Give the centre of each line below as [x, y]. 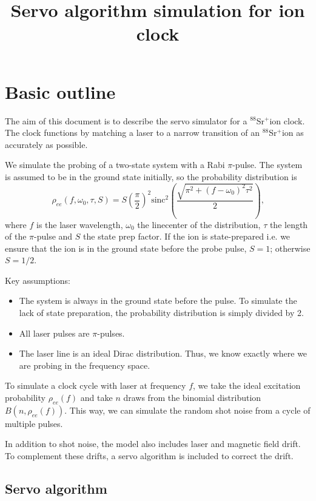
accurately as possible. [46, 144]
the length [289, 224]
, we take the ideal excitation [247, 385]
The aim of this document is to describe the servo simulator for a [126, 120]
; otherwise [290, 248]
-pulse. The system [267, 165]
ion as [293, 133]
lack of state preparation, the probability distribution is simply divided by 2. [161, 313]
